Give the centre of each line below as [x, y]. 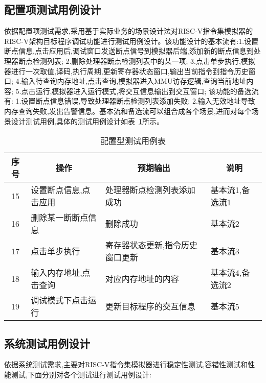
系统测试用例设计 [47, 343]
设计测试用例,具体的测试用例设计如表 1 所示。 [87, 121]
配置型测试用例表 [133, 141]
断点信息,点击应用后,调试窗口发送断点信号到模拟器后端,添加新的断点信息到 [129, 51]
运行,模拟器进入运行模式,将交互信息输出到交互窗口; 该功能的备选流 [147, 91]
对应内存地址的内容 [142, 279]
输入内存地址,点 [61, 273]
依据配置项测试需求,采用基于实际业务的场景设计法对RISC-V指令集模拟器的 [129, 31]
